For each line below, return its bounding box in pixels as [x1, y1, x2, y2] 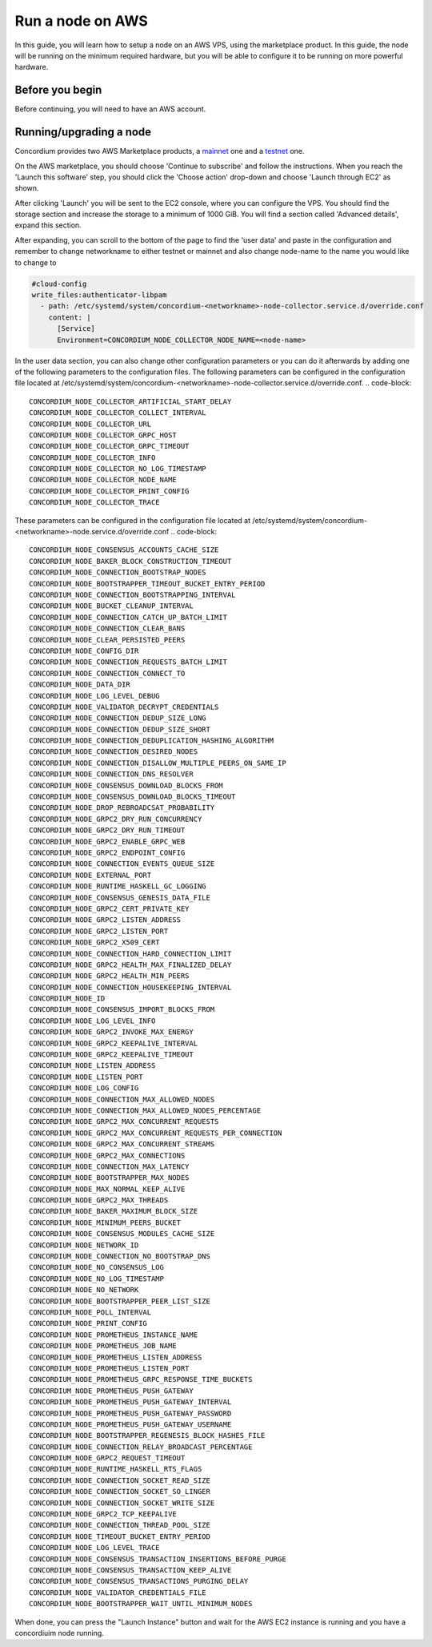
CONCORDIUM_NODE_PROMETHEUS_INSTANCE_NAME [29, 1330, 198, 1339]
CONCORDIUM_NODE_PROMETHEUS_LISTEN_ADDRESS [29, 1352, 202, 1362]
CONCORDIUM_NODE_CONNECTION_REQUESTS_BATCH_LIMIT [29, 658, 228, 666]
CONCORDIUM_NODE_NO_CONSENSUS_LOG [29, 1262, 164, 1272]
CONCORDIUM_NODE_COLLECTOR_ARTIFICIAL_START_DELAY [29, 397, 232, 406]
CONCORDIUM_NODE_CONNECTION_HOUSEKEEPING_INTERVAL [29, 982, 232, 992]
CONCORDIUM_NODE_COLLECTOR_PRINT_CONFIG [29, 486, 190, 496]
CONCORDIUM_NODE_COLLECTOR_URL [29, 419, 152, 429]
